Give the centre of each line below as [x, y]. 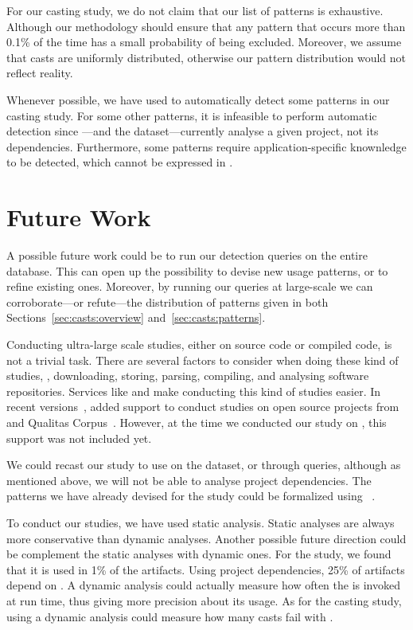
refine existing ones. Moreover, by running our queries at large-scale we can [190, 286]
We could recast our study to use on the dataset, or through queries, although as [204, 465]
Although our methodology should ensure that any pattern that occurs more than [206, 26]
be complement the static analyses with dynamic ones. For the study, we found [199, 554]
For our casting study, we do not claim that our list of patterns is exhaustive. [195, 10]
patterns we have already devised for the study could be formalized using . [191, 496]
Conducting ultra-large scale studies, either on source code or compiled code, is [199, 344]
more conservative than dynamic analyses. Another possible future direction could [206, 538]
